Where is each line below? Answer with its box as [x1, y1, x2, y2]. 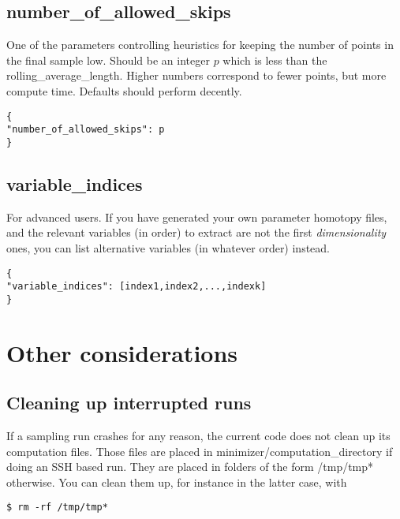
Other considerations [6, 336, 238, 368]
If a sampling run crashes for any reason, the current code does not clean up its [6, 428, 391, 444]
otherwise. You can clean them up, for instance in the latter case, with [6, 473, 347, 490]
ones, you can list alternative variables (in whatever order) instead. [6, 239, 331, 256]
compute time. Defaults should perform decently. [6, 82, 242, 99]
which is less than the [222, 51, 327, 68]
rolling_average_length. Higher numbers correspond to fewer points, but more [6, 67, 387, 84]
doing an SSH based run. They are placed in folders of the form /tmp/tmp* [6, 458, 374, 475]
